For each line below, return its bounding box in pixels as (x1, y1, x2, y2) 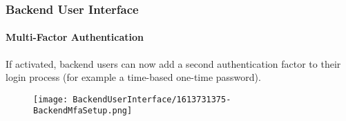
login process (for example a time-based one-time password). (6, 70, 261, 84)
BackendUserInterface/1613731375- (73, 94, 231, 104)
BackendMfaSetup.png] (33, 106, 133, 116)
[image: (33, 94, 68, 104)
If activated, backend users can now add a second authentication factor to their (6, 56, 341, 71)
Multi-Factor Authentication (6, 30, 144, 44)
